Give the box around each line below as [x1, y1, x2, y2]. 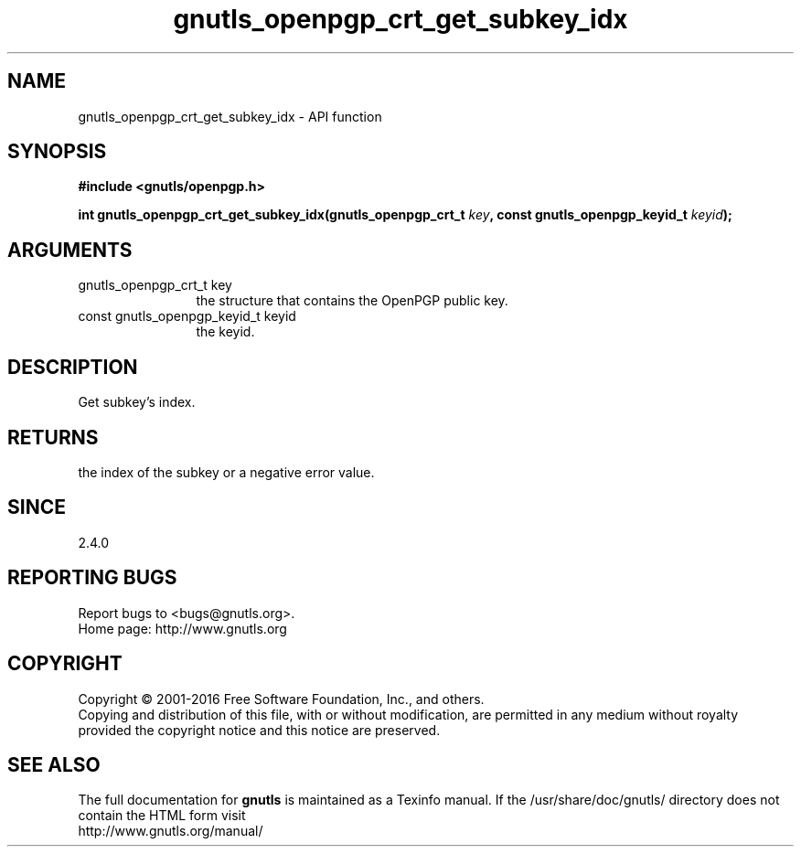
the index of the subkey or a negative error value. [78, 464, 375, 480]
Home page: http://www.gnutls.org [78, 620, 287, 636]
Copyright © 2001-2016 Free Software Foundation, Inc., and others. [78, 690, 485, 707]
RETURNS [7, 425, 99, 449]
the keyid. [196, 324, 255, 340]
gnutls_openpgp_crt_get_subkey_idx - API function [78, 108, 382, 124]
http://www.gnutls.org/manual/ [78, 823, 263, 839]
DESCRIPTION [7, 355, 138, 379]
